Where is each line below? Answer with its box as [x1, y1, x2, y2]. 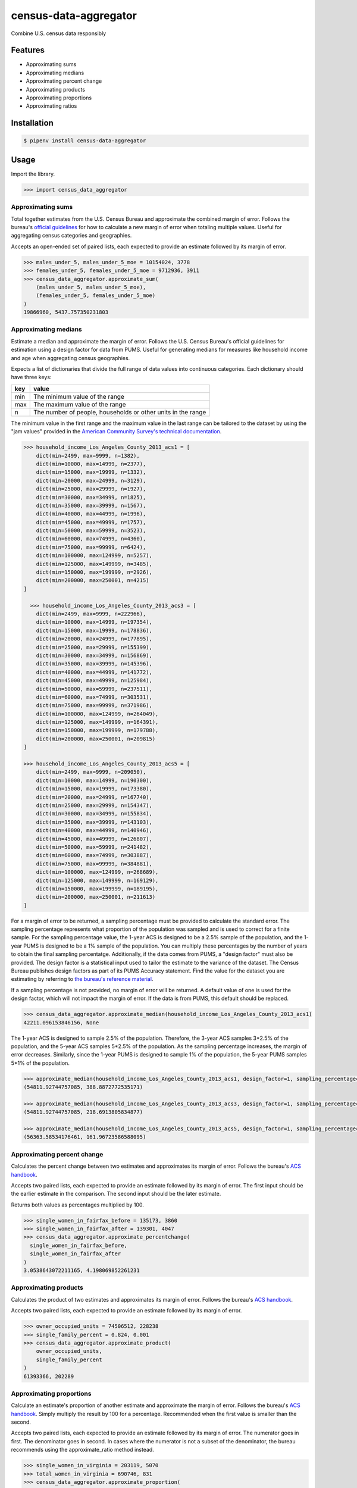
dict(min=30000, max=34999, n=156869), [36, 652, 153, 659]
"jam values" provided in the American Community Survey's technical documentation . [11, 428, 222, 435]
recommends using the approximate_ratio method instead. [11, 1446, 154, 1453]
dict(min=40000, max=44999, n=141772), [36, 668, 153, 676]
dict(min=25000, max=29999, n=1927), [36, 486, 146, 492]
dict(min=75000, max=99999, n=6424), [36, 543, 146, 551]
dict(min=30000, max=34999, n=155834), [36, 810, 153, 817]
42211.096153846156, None [23, 1019, 99, 1026]
